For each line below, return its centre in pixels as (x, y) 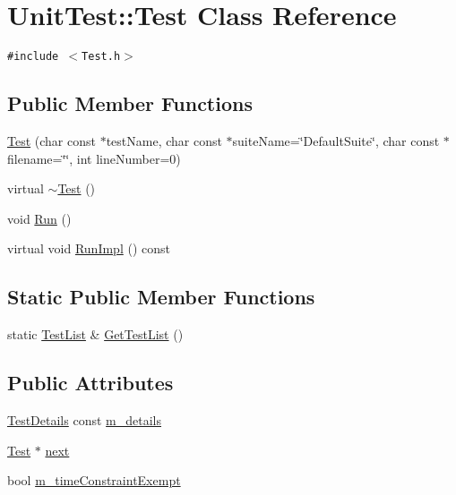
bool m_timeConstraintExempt (94, 480)
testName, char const (164, 140)
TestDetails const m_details (85, 419)
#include (33, 57)
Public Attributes (90, 383)
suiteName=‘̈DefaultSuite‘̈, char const (336, 140)
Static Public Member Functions (161, 297)
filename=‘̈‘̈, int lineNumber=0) (94, 158)
